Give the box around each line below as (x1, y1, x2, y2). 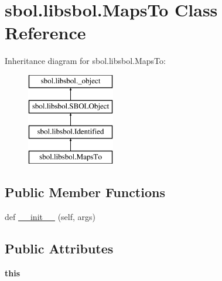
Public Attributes (5, 239, 114, 257)
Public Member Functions (5, 183, 165, 201)
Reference (5, 21, 86, 45)
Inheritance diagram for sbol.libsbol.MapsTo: (5, 55, 166, 67)
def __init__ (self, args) (5, 210, 95, 222)
